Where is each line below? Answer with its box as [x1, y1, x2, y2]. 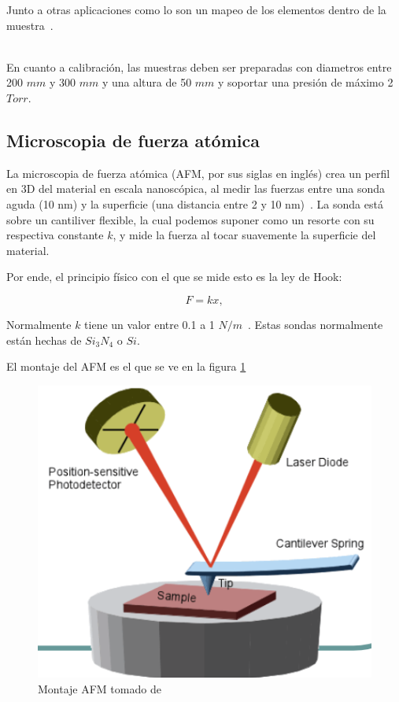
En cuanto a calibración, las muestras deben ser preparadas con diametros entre [6, 58, 392, 75]
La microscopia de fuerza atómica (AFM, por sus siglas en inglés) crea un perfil [6, 164, 390, 181]
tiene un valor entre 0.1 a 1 [84, 316, 215, 332]
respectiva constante [6, 227, 104, 243]
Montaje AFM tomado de [38, 681, 161, 696]
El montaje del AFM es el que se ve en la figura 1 [6, 358, 246, 375]
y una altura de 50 [102, 74, 192, 91]
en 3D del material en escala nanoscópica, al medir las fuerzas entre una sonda [6, 180, 385, 197]
